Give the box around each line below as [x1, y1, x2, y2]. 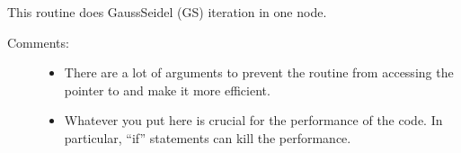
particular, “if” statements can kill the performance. [64, 128, 351, 147]
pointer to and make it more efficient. [64, 80, 270, 99]
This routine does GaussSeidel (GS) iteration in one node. [7, 3, 327, 21]
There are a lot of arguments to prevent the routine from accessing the [64, 63, 454, 82]
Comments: [7, 32, 69, 51]
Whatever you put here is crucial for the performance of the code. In [64, 111, 443, 130]
